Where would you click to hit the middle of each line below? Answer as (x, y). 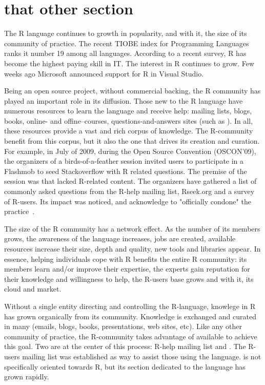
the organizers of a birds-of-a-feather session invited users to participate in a (124, 161)
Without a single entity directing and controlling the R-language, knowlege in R (130, 306)
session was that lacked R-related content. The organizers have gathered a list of (130, 181)
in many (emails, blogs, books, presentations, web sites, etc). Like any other (123, 326)
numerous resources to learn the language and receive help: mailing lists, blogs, (128, 111)
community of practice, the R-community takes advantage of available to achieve (131, 336)
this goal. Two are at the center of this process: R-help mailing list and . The (125, 346)
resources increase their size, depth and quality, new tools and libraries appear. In (132, 248)
